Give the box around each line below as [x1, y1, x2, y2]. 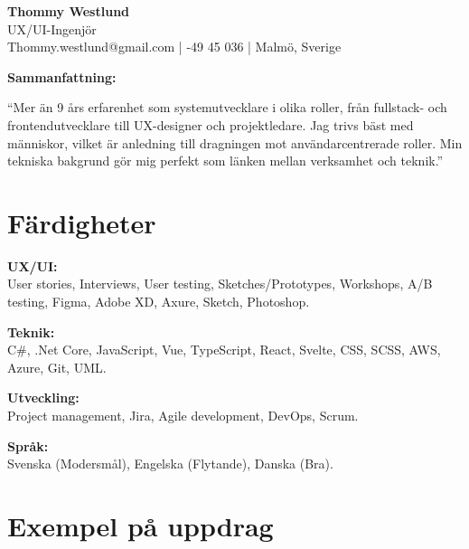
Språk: [7, 436, 49, 455]
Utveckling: [7, 388, 80, 407]
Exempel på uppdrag [7, 507, 274, 544]
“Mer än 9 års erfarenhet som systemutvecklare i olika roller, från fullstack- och [7, 98, 447, 117]
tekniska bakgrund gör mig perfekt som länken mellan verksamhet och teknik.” [7, 151, 444, 170]
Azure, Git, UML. [7, 357, 107, 376]
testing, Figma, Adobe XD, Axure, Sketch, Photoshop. [7, 292, 310, 311]
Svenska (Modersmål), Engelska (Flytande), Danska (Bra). [7, 454, 333, 473]
